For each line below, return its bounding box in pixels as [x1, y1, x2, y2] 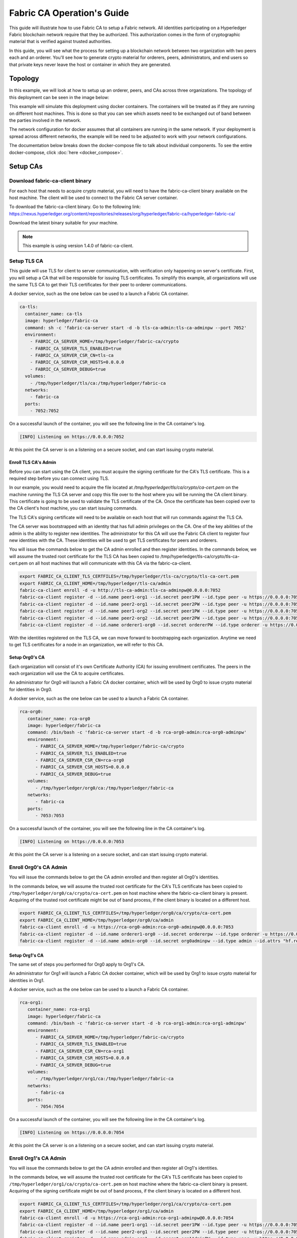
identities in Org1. [9, 977, 45, 983]
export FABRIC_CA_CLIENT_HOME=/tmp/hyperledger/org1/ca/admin [19, 1208, 174, 1214]
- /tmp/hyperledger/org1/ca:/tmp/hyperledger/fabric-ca [35, 1076, 174, 1082]
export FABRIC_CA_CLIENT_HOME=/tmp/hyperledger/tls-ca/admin [19, 580, 171, 586]
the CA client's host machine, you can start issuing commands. [9, 505, 138, 511]
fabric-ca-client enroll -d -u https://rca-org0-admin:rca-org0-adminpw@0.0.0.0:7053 [19, 924, 234, 930]
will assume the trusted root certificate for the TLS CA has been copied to [9, 553, 159, 559]
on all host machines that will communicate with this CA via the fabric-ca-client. [29, 560, 192, 567]
